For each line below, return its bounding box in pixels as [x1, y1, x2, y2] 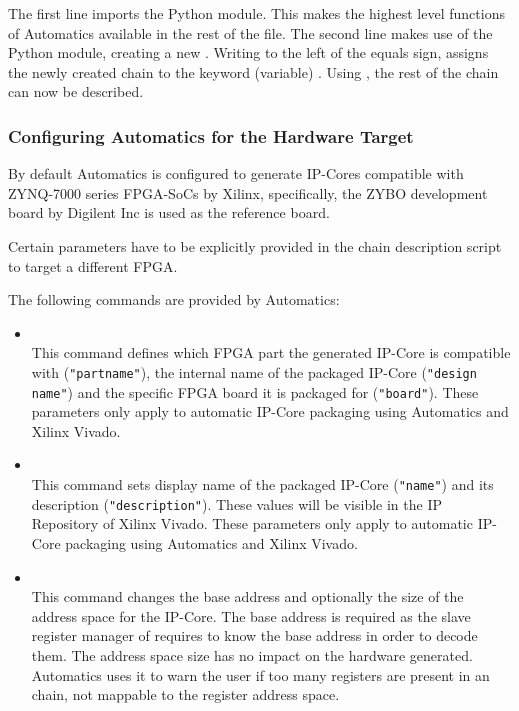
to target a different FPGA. [8, 255, 178, 276]
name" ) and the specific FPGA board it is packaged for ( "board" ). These [31, 381, 479, 402]
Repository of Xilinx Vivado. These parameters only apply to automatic [31, 513, 473, 534]
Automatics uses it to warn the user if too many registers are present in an [31, 664, 490, 685]
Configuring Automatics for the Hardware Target [8, 123, 414, 148]
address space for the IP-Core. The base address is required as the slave [31, 605, 471, 626]
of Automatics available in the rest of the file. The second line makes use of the [8, 22, 493, 43]
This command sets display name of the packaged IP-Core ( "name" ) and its [31, 474, 494, 495]
